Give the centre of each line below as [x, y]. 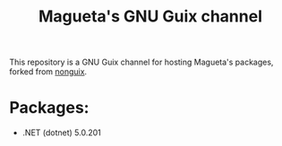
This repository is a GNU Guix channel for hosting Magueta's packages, [141, 62]
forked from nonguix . [48, 72]
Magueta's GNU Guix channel [150, 17]
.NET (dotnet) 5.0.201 [61, 133]
